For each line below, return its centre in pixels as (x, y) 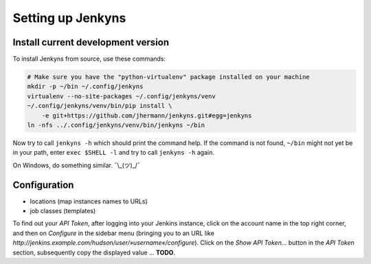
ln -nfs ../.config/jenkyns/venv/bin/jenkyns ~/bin (116, 125)
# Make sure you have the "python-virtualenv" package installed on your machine (169, 77)
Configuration (43, 185)
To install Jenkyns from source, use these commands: (89, 59)
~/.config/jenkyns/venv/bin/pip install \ (100, 106)
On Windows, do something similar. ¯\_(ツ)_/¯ (77, 165)
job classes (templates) (63, 211)
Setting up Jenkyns (69, 18)
